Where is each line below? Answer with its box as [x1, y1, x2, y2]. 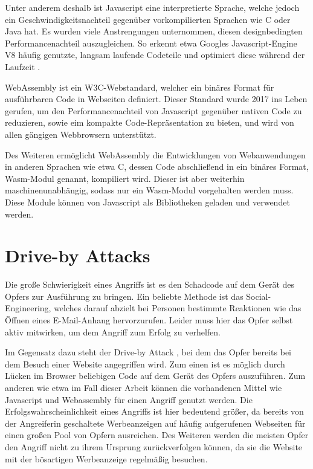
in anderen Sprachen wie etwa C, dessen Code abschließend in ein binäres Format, [5, 160, 309, 173]
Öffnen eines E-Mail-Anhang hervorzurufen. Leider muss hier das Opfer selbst [5, 314, 293, 326]
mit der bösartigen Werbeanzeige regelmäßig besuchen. [5, 452, 208, 465]
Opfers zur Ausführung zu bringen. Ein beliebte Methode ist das [5, 289, 244, 302]
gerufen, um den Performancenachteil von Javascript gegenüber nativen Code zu [5, 104, 302, 117]
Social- [246, 289, 271, 302]
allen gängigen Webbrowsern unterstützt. [5, 128, 156, 140]
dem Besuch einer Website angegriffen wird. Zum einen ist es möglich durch [5, 357, 285, 370]
